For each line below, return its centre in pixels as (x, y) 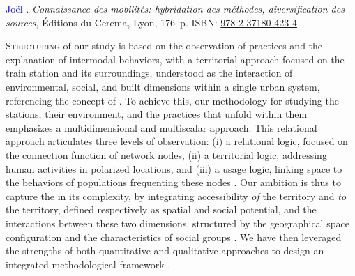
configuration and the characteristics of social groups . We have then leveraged (174, 237)
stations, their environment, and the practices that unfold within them (157, 114)
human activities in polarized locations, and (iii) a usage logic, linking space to (174, 168)
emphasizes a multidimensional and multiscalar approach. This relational (161, 127)
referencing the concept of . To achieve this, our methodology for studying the (172, 100)
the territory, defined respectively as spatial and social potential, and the (161, 209)
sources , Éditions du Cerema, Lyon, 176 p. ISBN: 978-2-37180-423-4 (151, 22)
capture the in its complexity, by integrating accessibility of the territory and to (176, 195)
